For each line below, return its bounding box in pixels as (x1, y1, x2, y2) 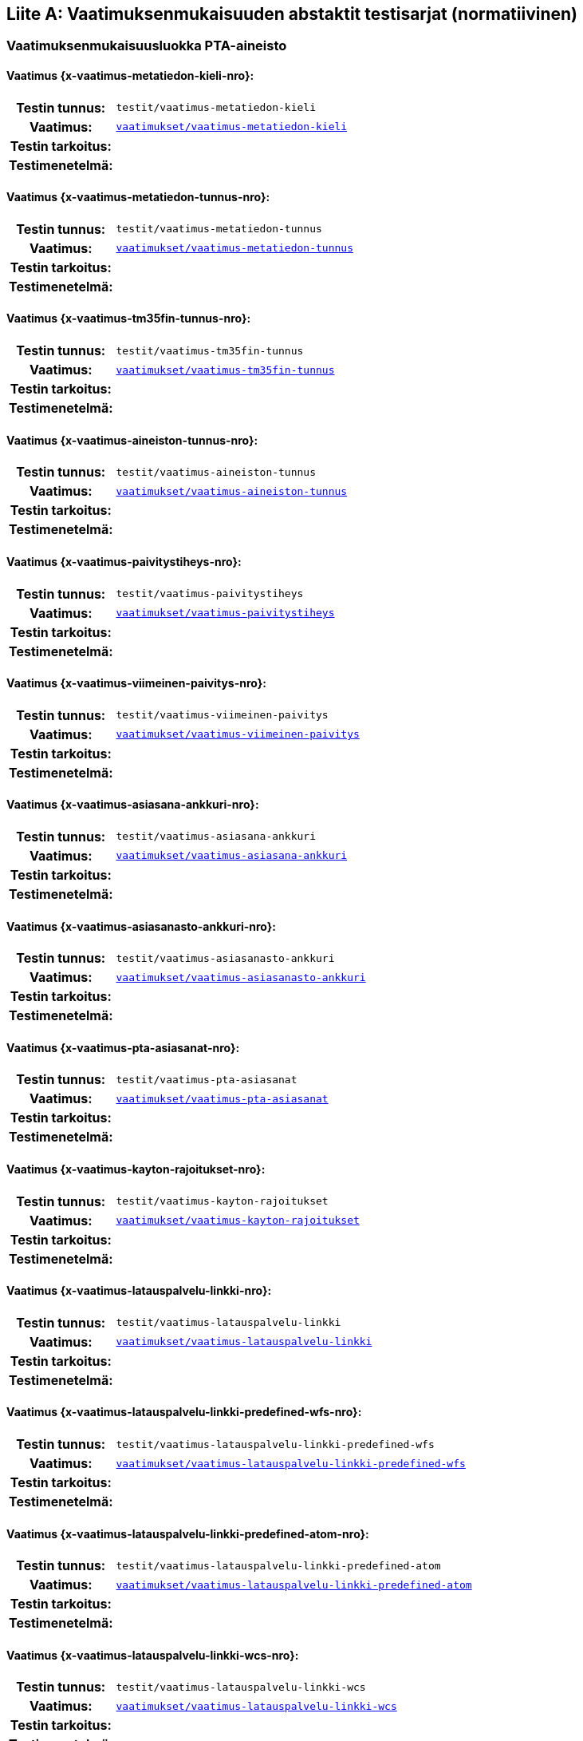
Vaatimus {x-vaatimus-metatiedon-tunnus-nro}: (6, 190, 270, 204)
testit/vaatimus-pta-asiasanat (116, 1073, 297, 1086)
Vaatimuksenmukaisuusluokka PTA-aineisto (6, 38, 287, 54)
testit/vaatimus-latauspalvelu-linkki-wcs (116, 1680, 366, 1693)
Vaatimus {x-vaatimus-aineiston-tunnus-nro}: (6, 433, 258, 447)
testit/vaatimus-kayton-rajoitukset (116, 1195, 329, 1208)
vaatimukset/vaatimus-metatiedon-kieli (116, 121, 348, 133)
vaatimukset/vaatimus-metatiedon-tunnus (116, 242, 353, 255)
